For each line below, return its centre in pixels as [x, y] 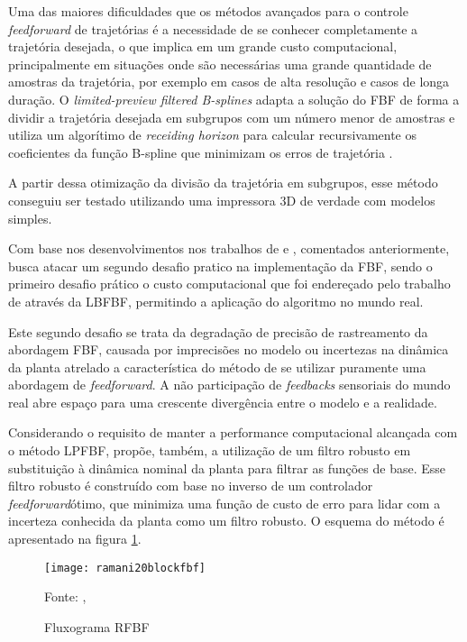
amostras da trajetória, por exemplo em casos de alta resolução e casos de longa [229, 82]
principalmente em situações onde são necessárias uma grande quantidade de [220, 64]
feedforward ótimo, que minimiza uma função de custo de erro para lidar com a [224, 503]
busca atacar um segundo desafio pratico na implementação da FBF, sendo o [220, 266]
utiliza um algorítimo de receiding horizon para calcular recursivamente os [212, 135]
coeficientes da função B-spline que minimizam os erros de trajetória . [201, 152]
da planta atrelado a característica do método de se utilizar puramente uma [217, 367]
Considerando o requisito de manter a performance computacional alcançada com [233, 432]
